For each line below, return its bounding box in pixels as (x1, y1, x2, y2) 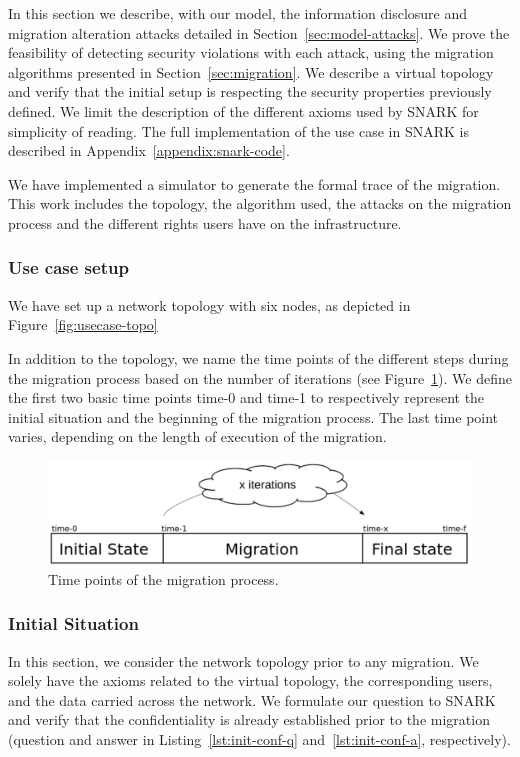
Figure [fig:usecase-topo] (8, 314, 158, 335)
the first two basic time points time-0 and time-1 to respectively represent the (8, 387, 485, 408)
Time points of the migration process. (48, 568, 279, 589)
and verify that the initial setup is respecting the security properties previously (8, 81, 492, 102)
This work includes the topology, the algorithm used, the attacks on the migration (8, 193, 512, 214)
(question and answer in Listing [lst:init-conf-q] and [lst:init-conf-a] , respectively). (8, 729, 511, 750)
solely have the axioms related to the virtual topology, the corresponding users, (8, 670, 493, 691)
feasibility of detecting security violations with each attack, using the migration (8, 42, 494, 63)
